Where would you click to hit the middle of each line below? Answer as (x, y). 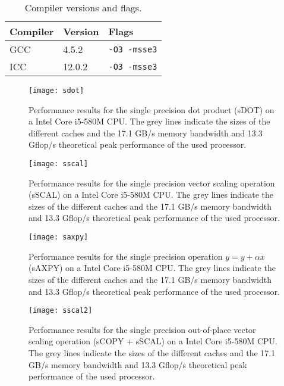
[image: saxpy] (59, 237)
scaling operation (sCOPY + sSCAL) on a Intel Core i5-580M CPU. (153, 341)
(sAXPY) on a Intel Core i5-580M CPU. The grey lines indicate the (152, 268)
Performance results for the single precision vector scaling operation (152, 183)
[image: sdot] (56, 91)
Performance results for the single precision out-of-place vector (142, 329)
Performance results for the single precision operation (126, 256)
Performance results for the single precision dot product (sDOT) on (152, 109)
